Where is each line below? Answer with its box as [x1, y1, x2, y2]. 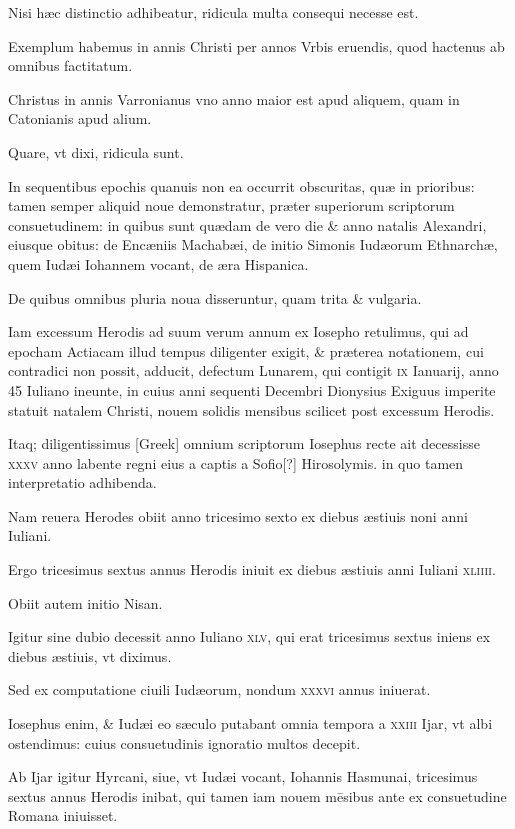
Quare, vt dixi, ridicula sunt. [8, 141, 184, 162]
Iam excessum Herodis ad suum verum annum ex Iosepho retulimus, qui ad [8, 321, 469, 342]
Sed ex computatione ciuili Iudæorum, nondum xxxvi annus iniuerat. [8, 679, 431, 700]
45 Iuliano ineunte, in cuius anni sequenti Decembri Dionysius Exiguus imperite [8, 379, 496, 400]
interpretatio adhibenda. [8, 472, 157, 493]
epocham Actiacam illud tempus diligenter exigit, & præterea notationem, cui [8, 340, 484, 361]
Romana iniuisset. [8, 805, 118, 826]
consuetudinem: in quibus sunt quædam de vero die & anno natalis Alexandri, [8, 214, 487, 235]
